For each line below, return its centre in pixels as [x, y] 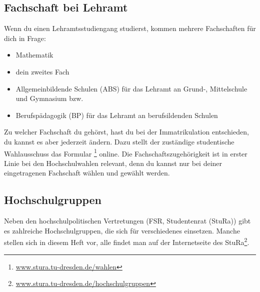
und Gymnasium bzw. [49, 98]
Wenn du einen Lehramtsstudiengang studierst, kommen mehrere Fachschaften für [130, 28]
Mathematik [34, 55]
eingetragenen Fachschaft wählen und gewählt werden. [87, 173]
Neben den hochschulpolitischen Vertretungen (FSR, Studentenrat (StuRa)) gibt [127, 221]
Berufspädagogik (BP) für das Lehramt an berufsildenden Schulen [117, 115]
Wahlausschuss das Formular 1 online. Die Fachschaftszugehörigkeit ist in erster [126, 152]
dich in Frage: [25, 38]
